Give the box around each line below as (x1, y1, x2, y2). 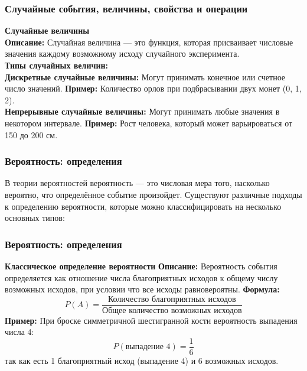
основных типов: (5, 211, 65, 224)
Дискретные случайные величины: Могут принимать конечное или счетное (5, 70, 286, 83)
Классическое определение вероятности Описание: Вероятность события (5, 259, 277, 272)
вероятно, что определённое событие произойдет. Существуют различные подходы (5, 188, 302, 200)
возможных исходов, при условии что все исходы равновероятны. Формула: (5, 283, 280, 295)
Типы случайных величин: (5, 59, 108, 71)
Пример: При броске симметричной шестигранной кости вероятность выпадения (5, 314, 298, 326)
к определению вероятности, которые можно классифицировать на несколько (5, 200, 282, 212)
